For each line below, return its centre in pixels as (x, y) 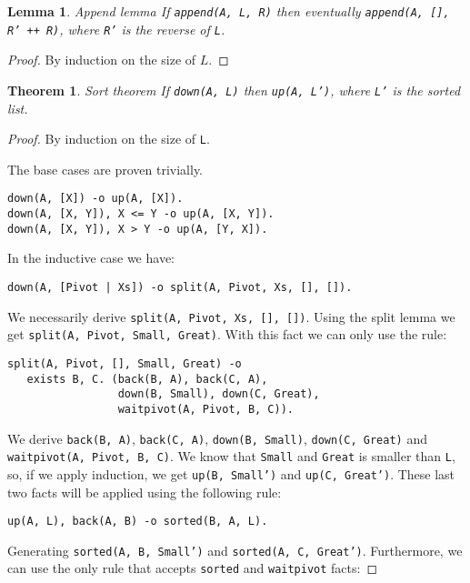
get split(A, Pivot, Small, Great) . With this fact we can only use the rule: (227, 334)
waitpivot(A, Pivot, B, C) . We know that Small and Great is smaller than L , (231, 456)
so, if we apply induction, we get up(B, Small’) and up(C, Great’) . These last (231, 473)
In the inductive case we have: (91, 258)
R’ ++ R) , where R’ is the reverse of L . (116, 29)
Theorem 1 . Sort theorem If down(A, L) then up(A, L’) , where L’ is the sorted (234, 90)
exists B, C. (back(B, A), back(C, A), (147, 379)
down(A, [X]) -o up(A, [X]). (95, 199)
